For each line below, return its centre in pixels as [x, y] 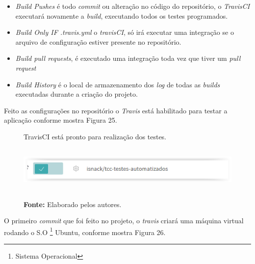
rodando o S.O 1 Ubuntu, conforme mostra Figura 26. [85, 231]
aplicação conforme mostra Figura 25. [61, 120]
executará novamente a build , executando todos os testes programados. [122, 15]
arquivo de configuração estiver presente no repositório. [98, 41]
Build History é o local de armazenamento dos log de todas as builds [118, 84]
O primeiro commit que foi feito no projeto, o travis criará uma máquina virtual [124, 221]
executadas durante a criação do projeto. [76, 94]
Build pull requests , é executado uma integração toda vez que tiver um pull [128, 58]
